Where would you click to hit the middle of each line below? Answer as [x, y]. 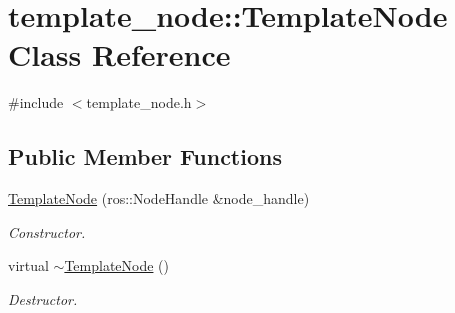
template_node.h [139, 102]
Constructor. [47, 231]
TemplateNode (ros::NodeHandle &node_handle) [159, 198]
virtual [28, 265]
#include [36, 102]
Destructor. [43, 298]
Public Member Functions [145, 156]
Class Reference [119, 54]
